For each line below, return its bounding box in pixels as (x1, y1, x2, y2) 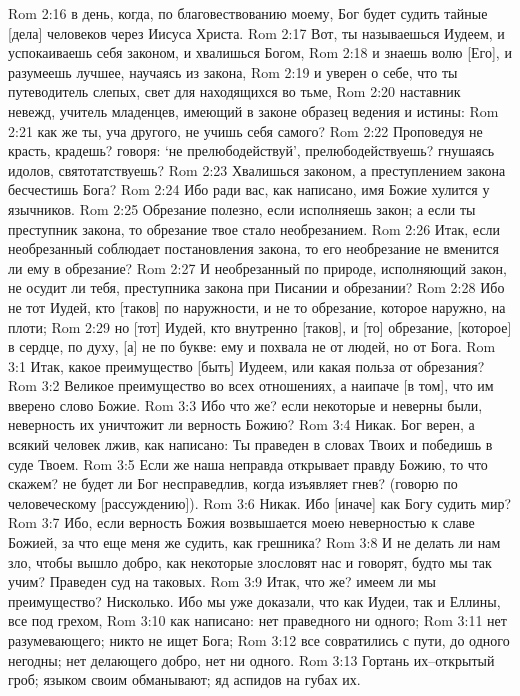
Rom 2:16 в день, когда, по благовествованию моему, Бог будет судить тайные (8, 3, 488, 23)
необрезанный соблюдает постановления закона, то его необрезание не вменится (8, 238, 499, 259)
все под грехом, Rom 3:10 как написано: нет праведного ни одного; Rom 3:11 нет (8, 610, 507, 631)
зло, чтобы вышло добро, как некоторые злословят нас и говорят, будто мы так (8, 551, 492, 572)
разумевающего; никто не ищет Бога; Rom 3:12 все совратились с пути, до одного (8, 630, 510, 650)
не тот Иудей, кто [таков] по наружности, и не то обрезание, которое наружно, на (8, 296, 506, 317)
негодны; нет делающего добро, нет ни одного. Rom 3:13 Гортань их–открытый (8, 649, 495, 670)
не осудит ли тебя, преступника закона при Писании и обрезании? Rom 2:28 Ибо (8, 277, 505, 298)
